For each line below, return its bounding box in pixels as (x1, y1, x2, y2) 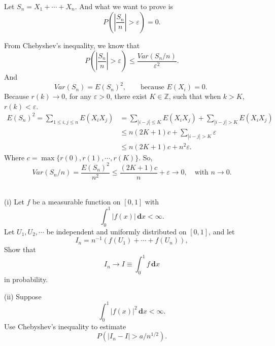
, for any (65, 91, 92, 101)
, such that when (168, 91, 221, 101)
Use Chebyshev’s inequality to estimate (4, 321, 126, 331)
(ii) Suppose (4, 291, 42, 301)
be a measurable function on (32, 196, 121, 206)
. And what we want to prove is (75, 1, 174, 11)
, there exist (110, 91, 147, 101)
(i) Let (4, 196, 24, 206)
